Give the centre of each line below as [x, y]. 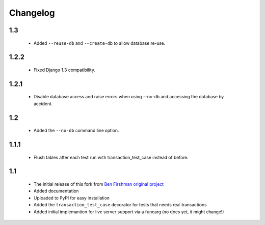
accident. [43, 104]
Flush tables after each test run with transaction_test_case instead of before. [111, 157]
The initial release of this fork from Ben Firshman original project [99, 184]
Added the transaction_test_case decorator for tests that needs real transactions [120, 205]
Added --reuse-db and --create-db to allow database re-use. [99, 43]
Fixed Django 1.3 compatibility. [65, 70]
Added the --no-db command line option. [76, 131]
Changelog [32, 13]
